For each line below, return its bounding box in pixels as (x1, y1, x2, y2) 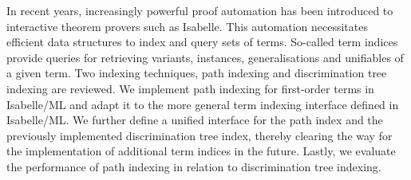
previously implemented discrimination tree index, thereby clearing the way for (6, 127, 393, 143)
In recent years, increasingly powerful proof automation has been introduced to (6, 2, 393, 18)
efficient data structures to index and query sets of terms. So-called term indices (6, 33, 398, 50)
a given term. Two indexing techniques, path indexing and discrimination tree (6, 65, 387, 81)
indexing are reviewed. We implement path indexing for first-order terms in (6, 80, 374, 96)
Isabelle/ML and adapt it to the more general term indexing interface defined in (6, 96, 399, 112)
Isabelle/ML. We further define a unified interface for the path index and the (6, 112, 383, 128)
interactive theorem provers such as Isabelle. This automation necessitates (6, 18, 368, 34)
